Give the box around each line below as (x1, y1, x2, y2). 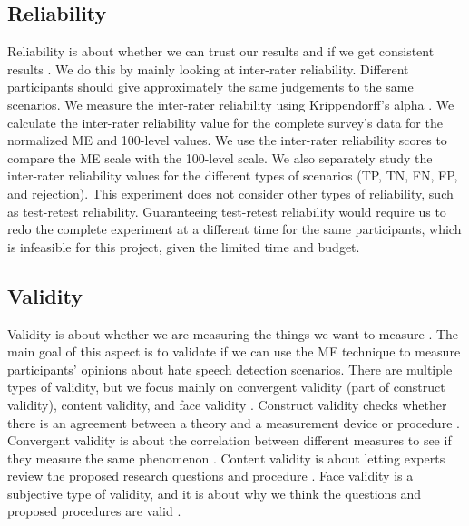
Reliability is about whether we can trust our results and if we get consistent (7, 42, 435, 61)
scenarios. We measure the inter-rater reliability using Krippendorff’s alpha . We (7, 94, 454, 113)
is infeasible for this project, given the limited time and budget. (7, 237, 360, 256)
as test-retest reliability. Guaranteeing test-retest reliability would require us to (7, 201, 446, 220)
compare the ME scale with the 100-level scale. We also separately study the (7, 148, 433, 167)
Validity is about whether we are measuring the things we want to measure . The (7, 324, 459, 343)
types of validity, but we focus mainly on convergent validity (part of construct (7, 377, 445, 396)
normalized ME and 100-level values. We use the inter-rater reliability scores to (7, 131, 447, 150)
